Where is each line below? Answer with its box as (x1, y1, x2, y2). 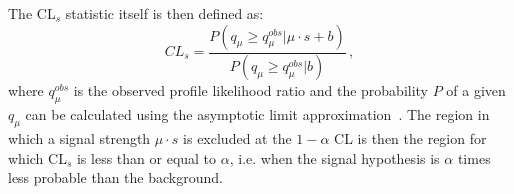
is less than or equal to (76, 147, 217, 168)
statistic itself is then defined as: (65, 3, 264, 23)
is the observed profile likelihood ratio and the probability (73, 80, 429, 101)
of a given (446, 80, 506, 101)
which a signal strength (8, 128, 151, 149)
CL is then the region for (334, 128, 487, 149)
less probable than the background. (8, 167, 223, 188)
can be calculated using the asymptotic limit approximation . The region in (25, 104, 490, 125)
